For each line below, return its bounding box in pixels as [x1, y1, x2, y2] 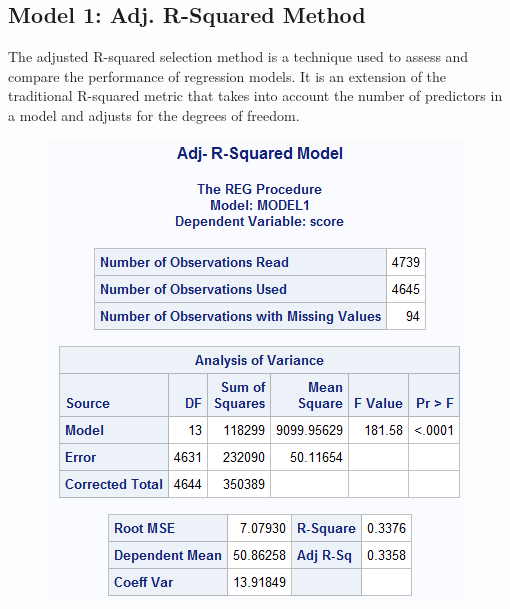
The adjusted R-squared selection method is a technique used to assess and [8, 46, 469, 67]
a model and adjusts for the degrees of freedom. [8, 104, 300, 125]
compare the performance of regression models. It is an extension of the [8, 65, 447, 86]
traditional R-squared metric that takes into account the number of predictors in [8, 85, 503, 106]
